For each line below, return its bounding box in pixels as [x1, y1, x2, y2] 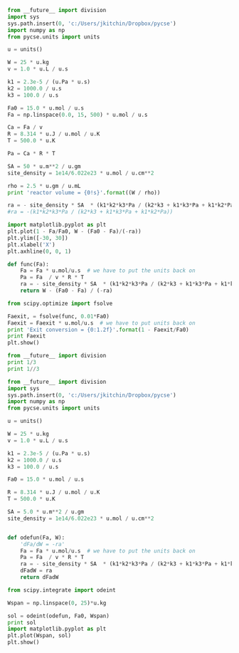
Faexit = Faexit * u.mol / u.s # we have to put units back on [7, 319, 196, 327]
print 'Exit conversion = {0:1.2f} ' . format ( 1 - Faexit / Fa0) [7, 326, 190, 333]
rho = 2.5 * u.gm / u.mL [7, 182, 81, 189]
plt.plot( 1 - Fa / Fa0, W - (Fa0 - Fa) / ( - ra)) [7, 228, 142, 235]
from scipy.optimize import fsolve [7, 300, 113, 307]
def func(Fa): [7, 261, 50, 268]
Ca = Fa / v [7, 124, 43, 131]
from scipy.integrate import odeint [7, 586, 116, 594]
